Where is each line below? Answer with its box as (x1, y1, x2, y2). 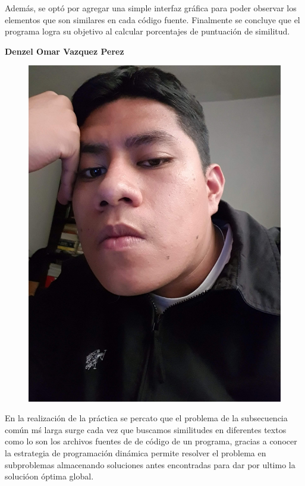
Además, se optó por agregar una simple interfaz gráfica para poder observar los (5, 2, 297, 14)
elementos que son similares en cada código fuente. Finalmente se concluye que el (5, 13, 300, 26)
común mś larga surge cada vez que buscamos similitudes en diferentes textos (5, 423, 287, 435)
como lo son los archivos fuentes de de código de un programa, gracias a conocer (5, 435, 297, 447)
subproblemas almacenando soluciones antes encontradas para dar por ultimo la (5, 458, 295, 471)
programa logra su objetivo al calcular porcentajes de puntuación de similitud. (5, 25, 290, 37)
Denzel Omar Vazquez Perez (5, 45, 124, 57)
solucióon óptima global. (5, 470, 94, 482)
